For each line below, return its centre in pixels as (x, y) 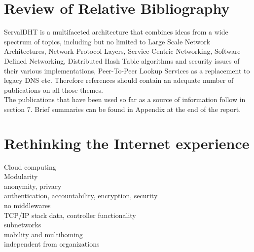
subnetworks (23, 225)
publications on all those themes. (54, 90)
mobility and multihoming (43, 234)
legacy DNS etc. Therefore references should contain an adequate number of (119, 80)
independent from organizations (52, 244)
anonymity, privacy (33, 186)
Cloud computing (30, 166)
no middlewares (27, 205)
